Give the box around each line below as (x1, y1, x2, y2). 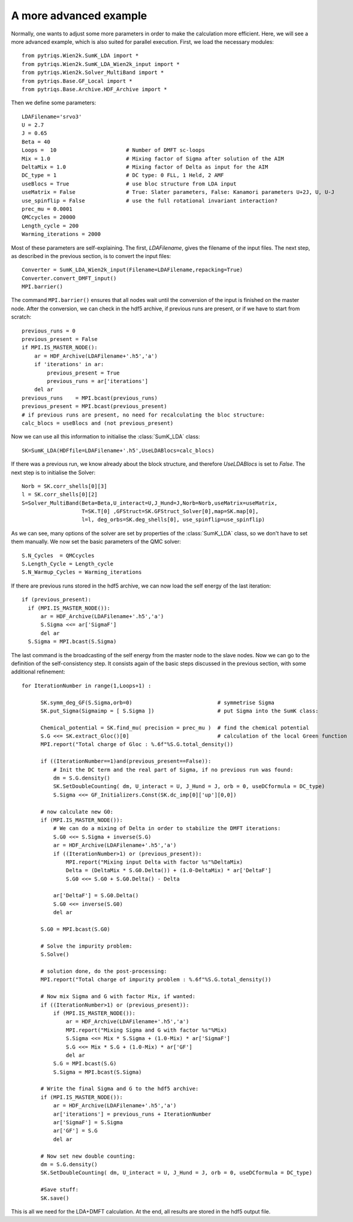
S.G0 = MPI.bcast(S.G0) (40, 926, 111, 933)
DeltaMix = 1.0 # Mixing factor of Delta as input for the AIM (22, 164, 268, 170)
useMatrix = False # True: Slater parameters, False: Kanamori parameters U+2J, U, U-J (22, 189, 335, 196)
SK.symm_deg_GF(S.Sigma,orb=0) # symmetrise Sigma (40, 699, 275, 706)
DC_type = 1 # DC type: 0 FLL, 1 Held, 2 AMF (22, 172, 224, 179)
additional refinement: (11, 668, 65, 675)
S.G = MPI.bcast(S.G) (53, 1060, 117, 1067)
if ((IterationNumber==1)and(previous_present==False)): (40, 758, 212, 765)
